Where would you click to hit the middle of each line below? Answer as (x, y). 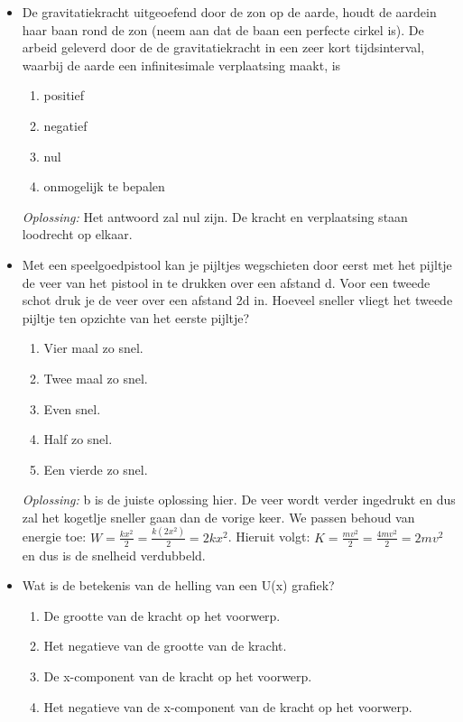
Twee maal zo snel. (96, 378)
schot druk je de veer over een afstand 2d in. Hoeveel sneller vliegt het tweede (237, 300)
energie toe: (54, 537)
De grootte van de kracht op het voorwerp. (162, 615)
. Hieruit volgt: (269, 537)
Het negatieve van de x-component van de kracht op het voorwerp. (228, 706)
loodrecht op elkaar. (77, 234)
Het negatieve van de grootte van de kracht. (165, 646)
